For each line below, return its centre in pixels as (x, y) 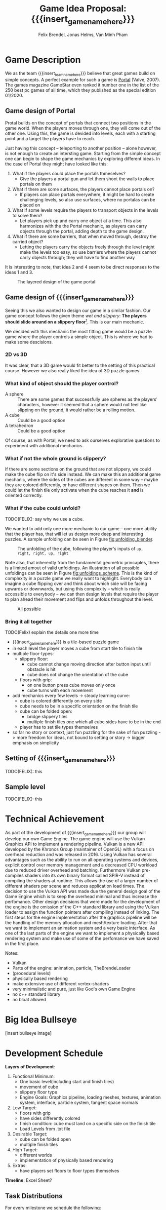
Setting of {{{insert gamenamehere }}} (60, 759)
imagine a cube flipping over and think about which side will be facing (76, 584)
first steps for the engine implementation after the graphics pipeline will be (81, 917)
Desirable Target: (30, 1134)
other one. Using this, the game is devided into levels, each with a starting (80, 133)
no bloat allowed (29, 1000)
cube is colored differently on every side (61, 701)
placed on (30, 205)
